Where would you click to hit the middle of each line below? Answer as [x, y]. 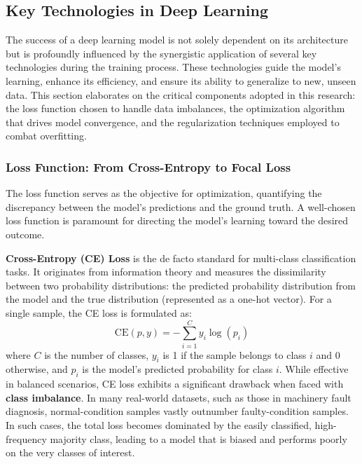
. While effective [314, 369]
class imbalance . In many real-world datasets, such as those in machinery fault [179, 397]
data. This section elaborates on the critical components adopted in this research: [181, 94]
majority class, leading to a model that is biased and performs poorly [199, 438]
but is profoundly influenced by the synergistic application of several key [161, 53]
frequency [26, 438]
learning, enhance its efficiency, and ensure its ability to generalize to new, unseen [181, 80]
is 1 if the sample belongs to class [235, 354]
